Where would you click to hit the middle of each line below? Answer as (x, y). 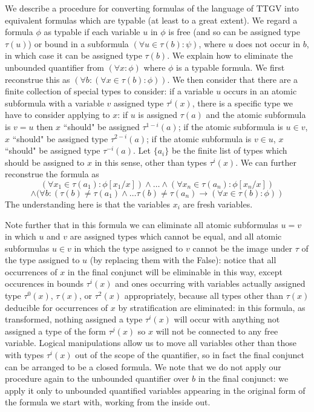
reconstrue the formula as (52, 174)
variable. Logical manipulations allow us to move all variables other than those (151, 343)
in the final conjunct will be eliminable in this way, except (175, 271)
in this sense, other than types (151, 162)
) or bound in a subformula (78, 43)
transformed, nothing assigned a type (74, 319)
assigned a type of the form (56, 331)
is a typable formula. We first (231, 67)
